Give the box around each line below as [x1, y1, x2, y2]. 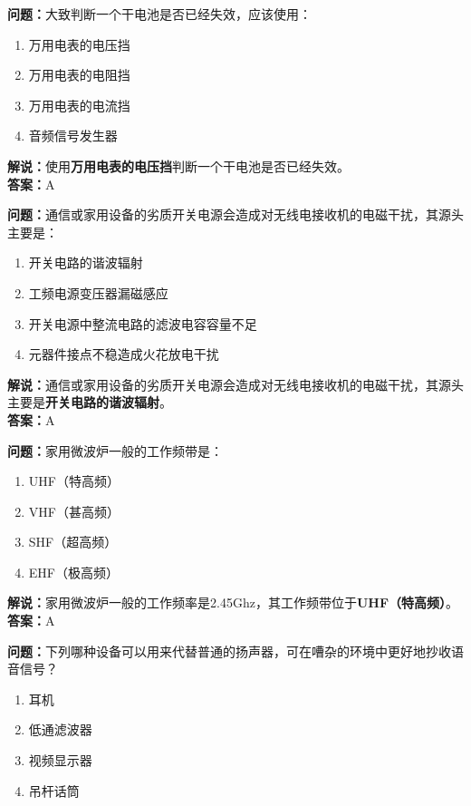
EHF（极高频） [28, 562, 119, 581]
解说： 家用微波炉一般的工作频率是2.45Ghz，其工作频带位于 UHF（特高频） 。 [7, 593, 459, 612]
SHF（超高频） [28, 532, 118, 551]
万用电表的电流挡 [28, 95, 130, 114]
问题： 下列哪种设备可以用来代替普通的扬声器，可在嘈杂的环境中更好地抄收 [7, 641, 451, 660]
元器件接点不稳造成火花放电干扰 [28, 345, 219, 364]
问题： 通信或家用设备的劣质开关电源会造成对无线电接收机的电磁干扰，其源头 [7, 205, 464, 224]
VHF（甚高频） [28, 501, 120, 520]
